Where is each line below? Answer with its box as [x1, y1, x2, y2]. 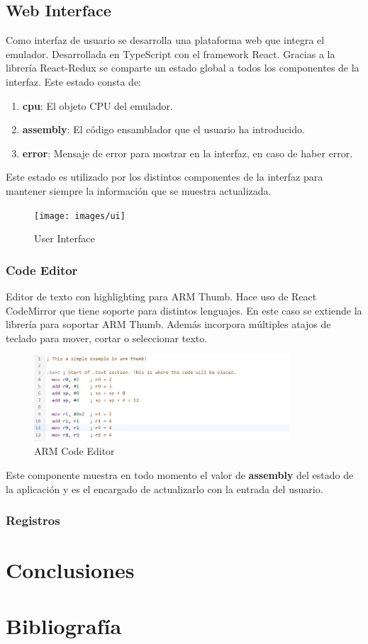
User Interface [34, 231, 95, 246]
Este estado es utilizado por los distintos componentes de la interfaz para [6, 169, 323, 184]
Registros [6, 512, 60, 529]
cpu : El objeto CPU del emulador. [22, 98, 173, 113]
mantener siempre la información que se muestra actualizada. [6, 183, 272, 198]
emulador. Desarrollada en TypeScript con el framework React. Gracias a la [6, 46, 335, 61]
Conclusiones [6, 555, 135, 584]
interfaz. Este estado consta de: [6, 74, 142, 89]
